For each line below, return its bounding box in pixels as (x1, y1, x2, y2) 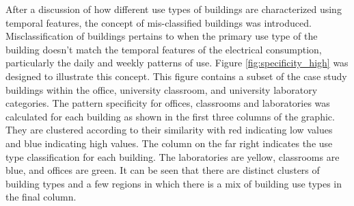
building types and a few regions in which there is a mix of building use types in (5, 176, 342, 190)
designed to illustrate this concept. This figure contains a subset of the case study (5, 68, 347, 83)
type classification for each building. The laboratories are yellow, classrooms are (5, 149, 340, 164)
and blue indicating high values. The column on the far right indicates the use (5, 136, 333, 150)
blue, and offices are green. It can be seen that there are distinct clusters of (5, 163, 320, 177)
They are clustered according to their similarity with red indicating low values (5, 123, 333, 137)
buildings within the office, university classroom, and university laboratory (5, 82, 318, 96)
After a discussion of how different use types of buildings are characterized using (5, 2, 342, 16)
